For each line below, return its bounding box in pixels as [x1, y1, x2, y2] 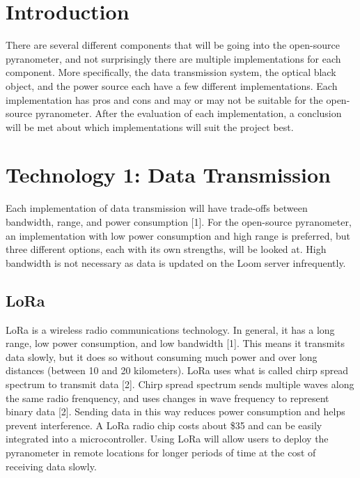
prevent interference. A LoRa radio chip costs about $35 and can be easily [6, 417, 322, 432]
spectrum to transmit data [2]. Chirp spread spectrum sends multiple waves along [6, 376, 354, 391]
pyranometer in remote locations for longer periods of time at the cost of [6, 445, 316, 459]
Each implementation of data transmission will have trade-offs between [6, 201, 308, 215]
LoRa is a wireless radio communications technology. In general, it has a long [6, 322, 335, 337]
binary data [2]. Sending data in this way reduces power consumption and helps [6, 404, 345, 419]
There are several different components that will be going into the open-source [6, 38, 340, 52]
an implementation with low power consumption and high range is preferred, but [6, 228, 351, 242]
